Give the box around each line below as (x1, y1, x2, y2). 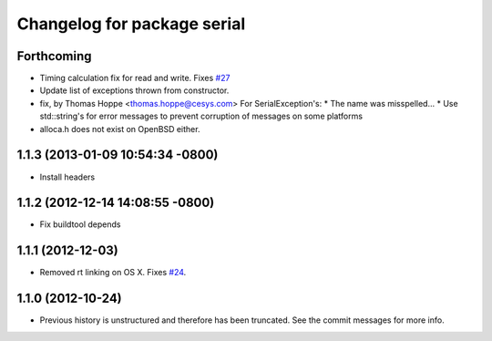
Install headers (39, 171, 96, 182)
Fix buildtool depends (39, 219, 121, 230)
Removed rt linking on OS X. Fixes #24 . (39, 267, 187, 278)
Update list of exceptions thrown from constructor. (39, 85, 230, 96)
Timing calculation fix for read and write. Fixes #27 (39, 73, 231, 84)
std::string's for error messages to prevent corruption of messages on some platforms (39, 110, 364, 122)
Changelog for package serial (16, 14, 246, 34)
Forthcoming (16, 48, 92, 64)
